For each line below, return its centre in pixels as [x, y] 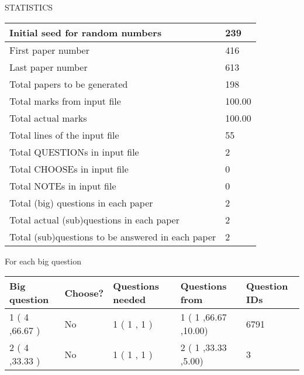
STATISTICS [29, 7]
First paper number [49, 50]
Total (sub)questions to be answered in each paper [113, 236]
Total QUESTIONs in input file [74, 152]
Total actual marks [48, 118]
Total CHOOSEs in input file [69, 168]
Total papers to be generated [69, 84]
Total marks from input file [65, 101]
